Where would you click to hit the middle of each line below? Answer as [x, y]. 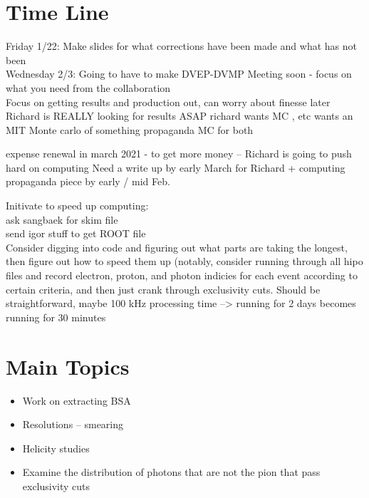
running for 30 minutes [56, 317]
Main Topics [68, 366]
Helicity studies [56, 448]
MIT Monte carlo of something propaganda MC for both [130, 129]
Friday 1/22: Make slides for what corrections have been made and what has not [181, 46]
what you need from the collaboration [88, 87]
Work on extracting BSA [77, 400]
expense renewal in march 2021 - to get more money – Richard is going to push [179, 154]
